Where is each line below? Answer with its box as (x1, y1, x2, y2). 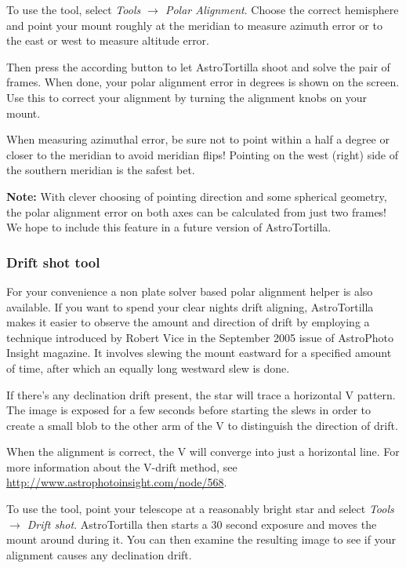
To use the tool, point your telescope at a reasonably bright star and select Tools (6, 501, 394, 517)
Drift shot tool (6, 252, 100, 271)
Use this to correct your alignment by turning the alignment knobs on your (6, 89, 368, 105)
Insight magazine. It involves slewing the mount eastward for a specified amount (6, 344, 392, 361)
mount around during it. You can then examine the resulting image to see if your (6, 531, 396, 548)
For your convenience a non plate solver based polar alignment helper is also (6, 282, 373, 299)
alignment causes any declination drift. (6, 546, 192, 563)
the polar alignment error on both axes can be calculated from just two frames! (6, 203, 387, 220)
